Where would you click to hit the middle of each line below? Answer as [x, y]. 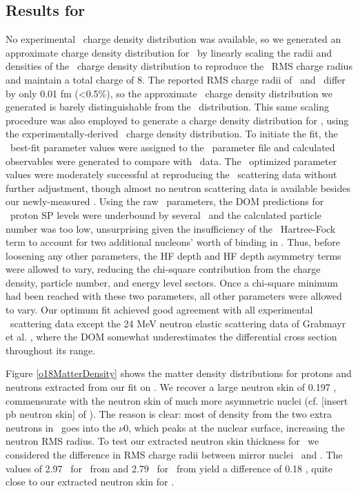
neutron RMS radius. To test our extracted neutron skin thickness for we [162, 441]
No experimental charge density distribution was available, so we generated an [173, 39]
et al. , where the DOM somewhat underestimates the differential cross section [171, 337]
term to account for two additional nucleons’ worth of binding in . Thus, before [173, 242]
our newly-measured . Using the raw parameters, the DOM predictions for [165, 201]
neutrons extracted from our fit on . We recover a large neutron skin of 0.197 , [171, 387]
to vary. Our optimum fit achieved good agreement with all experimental [159, 310]
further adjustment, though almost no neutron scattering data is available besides [178, 187]
